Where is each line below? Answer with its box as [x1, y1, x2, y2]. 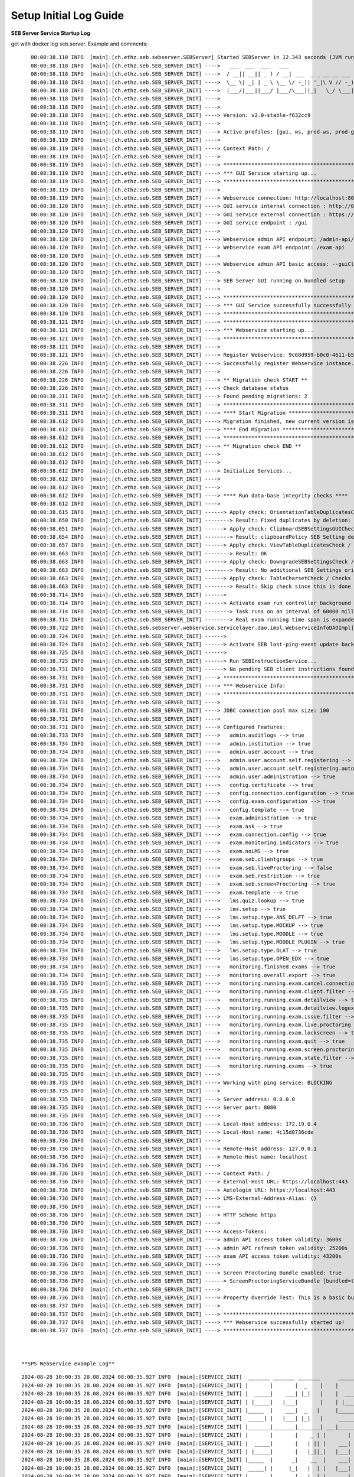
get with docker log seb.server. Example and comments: [11, 40, 148, 47]
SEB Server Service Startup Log [11, 30, 91, 37]
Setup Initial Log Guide [11, 9, 124, 22]
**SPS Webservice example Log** [21, 1361, 115, 1367]
